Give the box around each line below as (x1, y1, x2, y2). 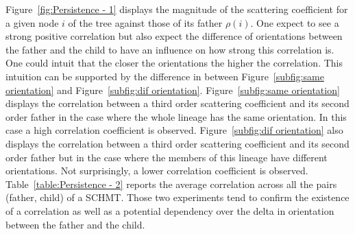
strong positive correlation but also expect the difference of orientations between (5, 29, 343, 43)
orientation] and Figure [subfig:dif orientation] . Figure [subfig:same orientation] (5, 82, 340, 97)
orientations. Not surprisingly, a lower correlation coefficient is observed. (5, 163, 308, 178)
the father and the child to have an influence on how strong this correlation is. (5, 42, 334, 56)
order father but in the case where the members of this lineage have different (5, 150, 328, 164)
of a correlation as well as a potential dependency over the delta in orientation (5, 203, 334, 218)
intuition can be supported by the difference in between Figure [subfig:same (5, 69, 324, 83)
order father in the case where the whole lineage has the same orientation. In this (5, 109, 347, 124)
